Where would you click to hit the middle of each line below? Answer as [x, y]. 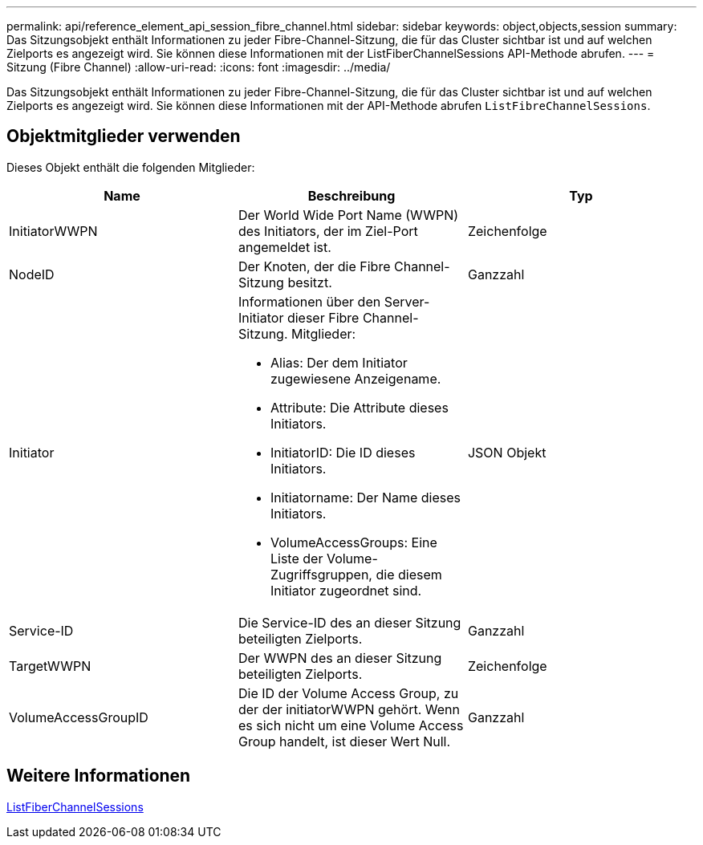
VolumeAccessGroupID [79, 717]
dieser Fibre [323, 317]
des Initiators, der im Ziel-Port [328, 231]
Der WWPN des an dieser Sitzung [340, 658]
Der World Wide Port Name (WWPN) [348, 215]
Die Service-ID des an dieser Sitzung [349, 622]
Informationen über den [309, 301]
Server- [407, 301]
